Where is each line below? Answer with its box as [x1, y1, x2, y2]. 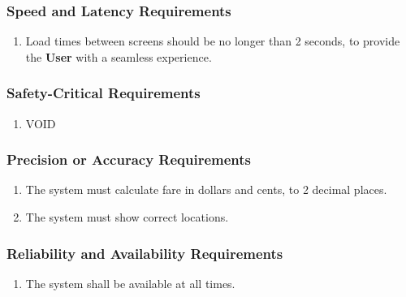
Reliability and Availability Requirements [6, 243, 283, 263]
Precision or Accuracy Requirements [6, 149, 252, 170]
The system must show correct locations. [25, 209, 229, 226]
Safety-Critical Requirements [6, 83, 201, 103]
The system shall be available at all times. [25, 274, 235, 291]
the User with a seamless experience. [25, 48, 212, 65]
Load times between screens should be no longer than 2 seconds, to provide [25, 32, 400, 49]
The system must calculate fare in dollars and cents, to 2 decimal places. [25, 181, 387, 198]
